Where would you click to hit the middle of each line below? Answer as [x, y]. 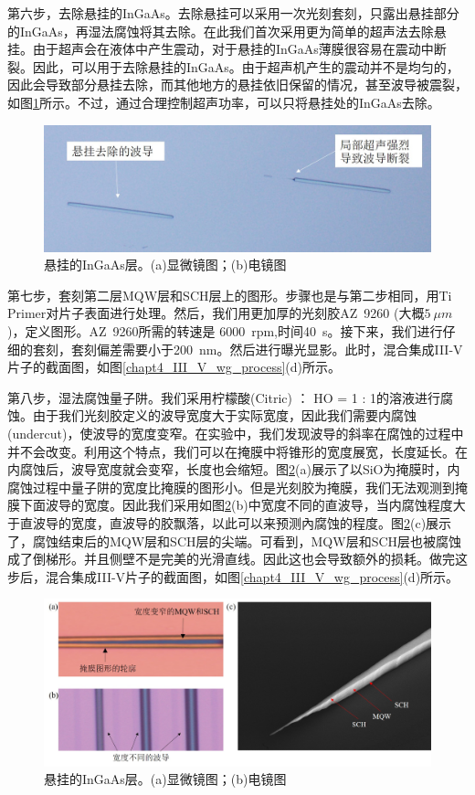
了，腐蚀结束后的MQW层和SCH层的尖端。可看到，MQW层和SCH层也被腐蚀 [235, 541]
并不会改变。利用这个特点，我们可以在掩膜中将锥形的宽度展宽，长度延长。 [231, 451]
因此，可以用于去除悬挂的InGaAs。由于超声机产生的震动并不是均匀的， [246, 66]
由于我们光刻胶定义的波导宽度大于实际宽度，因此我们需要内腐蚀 [224, 415]
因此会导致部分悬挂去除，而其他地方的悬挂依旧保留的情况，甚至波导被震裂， [237, 85]
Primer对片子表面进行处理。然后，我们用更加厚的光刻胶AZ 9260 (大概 [216, 313]
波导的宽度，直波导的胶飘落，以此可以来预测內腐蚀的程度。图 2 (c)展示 [242, 523]
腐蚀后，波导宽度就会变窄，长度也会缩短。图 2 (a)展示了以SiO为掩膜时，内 [240, 469]
